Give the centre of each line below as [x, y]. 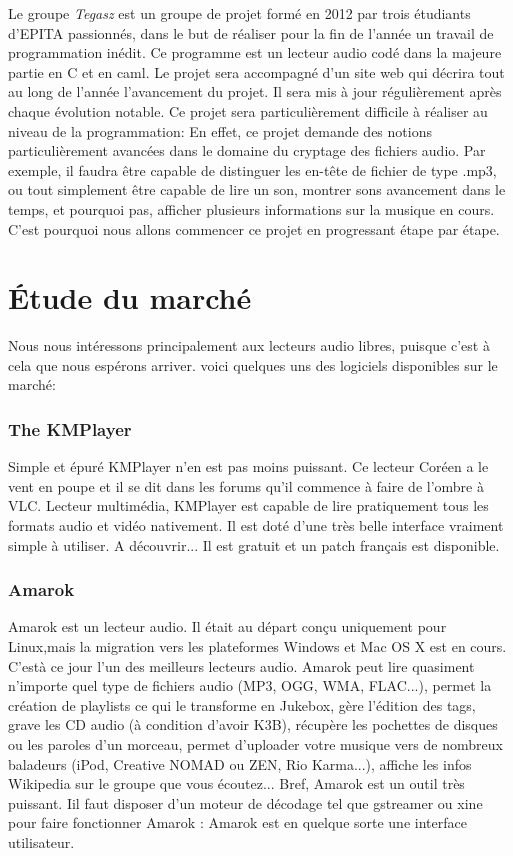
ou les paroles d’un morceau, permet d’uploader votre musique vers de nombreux [255, 744]
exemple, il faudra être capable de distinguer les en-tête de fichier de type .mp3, [252, 169]
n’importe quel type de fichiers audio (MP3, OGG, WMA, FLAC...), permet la [250, 685]
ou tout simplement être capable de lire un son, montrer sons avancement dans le [257, 189]
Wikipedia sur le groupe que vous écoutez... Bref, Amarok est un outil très [236, 783]
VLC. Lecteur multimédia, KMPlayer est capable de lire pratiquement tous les [248, 505]
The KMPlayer [70, 428]
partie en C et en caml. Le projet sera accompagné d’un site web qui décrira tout [256, 71]
